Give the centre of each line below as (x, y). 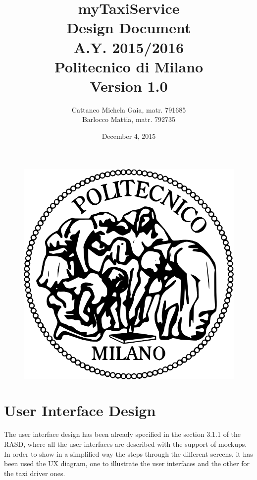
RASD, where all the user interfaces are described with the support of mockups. (126, 444)
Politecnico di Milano (129, 66)
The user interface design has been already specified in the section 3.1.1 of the (123, 434)
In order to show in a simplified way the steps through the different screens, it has (128, 453)
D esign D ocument (129, 28)
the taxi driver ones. (35, 473)
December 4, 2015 (129, 136)
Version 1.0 (129, 86)
